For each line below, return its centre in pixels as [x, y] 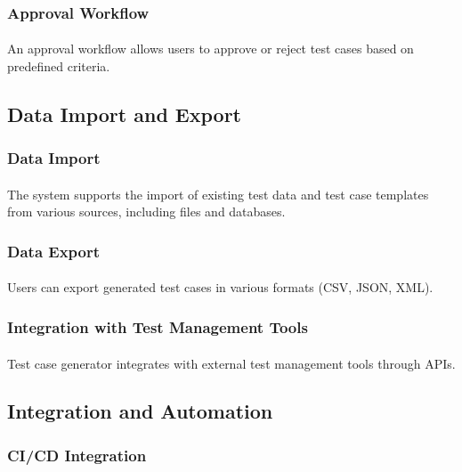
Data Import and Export [125, 114]
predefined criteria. [59, 66]
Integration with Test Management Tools [158, 326]
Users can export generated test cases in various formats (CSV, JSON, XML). [220, 287]
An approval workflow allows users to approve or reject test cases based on [211, 49]
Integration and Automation [140, 411]
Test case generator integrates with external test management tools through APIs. [231, 363]
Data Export [54, 251]
